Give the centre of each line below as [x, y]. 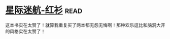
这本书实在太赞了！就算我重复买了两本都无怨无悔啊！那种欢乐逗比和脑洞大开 [85, 25]
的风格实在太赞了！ [25, 31]
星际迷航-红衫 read [44, 10]
